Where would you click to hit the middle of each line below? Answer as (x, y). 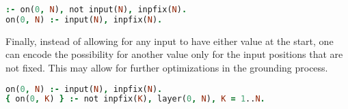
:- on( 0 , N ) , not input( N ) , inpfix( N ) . (96, 10)
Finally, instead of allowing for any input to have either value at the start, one (170, 41)
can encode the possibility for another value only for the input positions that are (174, 54)
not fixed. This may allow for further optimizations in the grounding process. (167, 67)
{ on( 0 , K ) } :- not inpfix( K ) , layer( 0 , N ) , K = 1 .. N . (135, 99)
